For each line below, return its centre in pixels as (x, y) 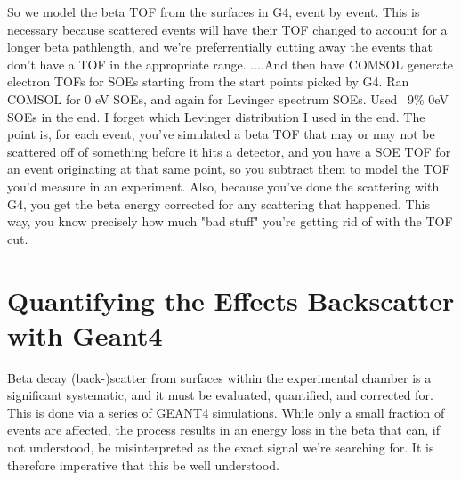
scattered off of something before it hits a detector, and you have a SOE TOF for (229, 151)
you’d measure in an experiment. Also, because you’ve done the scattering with (223, 186)
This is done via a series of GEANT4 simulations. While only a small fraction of (226, 412)
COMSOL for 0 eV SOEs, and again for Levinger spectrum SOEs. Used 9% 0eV (228, 98)
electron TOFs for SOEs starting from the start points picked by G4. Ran (208, 81)
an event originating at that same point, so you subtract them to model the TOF (229, 169)
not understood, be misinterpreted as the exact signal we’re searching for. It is (221, 447)
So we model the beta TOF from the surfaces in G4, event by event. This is (214, 12)
